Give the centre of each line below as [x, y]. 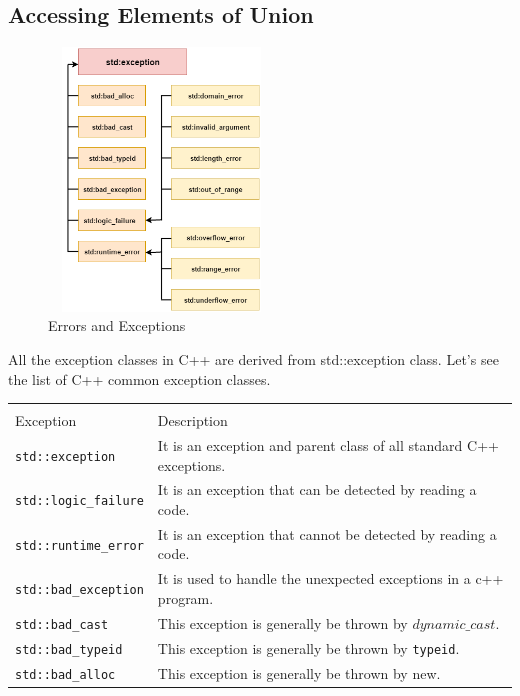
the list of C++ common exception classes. [139, 378]
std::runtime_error [79, 545]
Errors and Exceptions [117, 325]
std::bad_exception [79, 590]
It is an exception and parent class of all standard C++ [328, 444]
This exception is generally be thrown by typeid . [308, 647]
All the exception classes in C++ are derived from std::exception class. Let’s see [253, 358]
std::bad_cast [62, 624]
